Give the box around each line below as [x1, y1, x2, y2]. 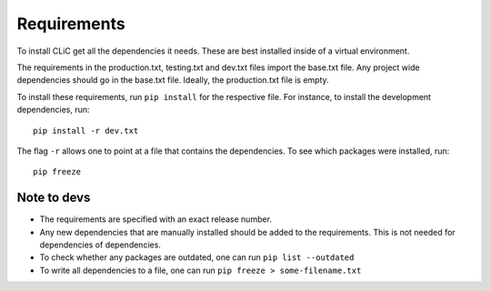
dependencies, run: [16, 105, 90, 115]
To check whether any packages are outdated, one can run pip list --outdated [39, 252, 355, 263]
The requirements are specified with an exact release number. [39, 214, 273, 225]
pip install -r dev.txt [33, 125, 139, 135]
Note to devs [16, 190, 91, 206]
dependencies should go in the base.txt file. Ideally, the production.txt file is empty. [16, 75, 329, 85]
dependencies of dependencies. [39, 239, 161, 250]
